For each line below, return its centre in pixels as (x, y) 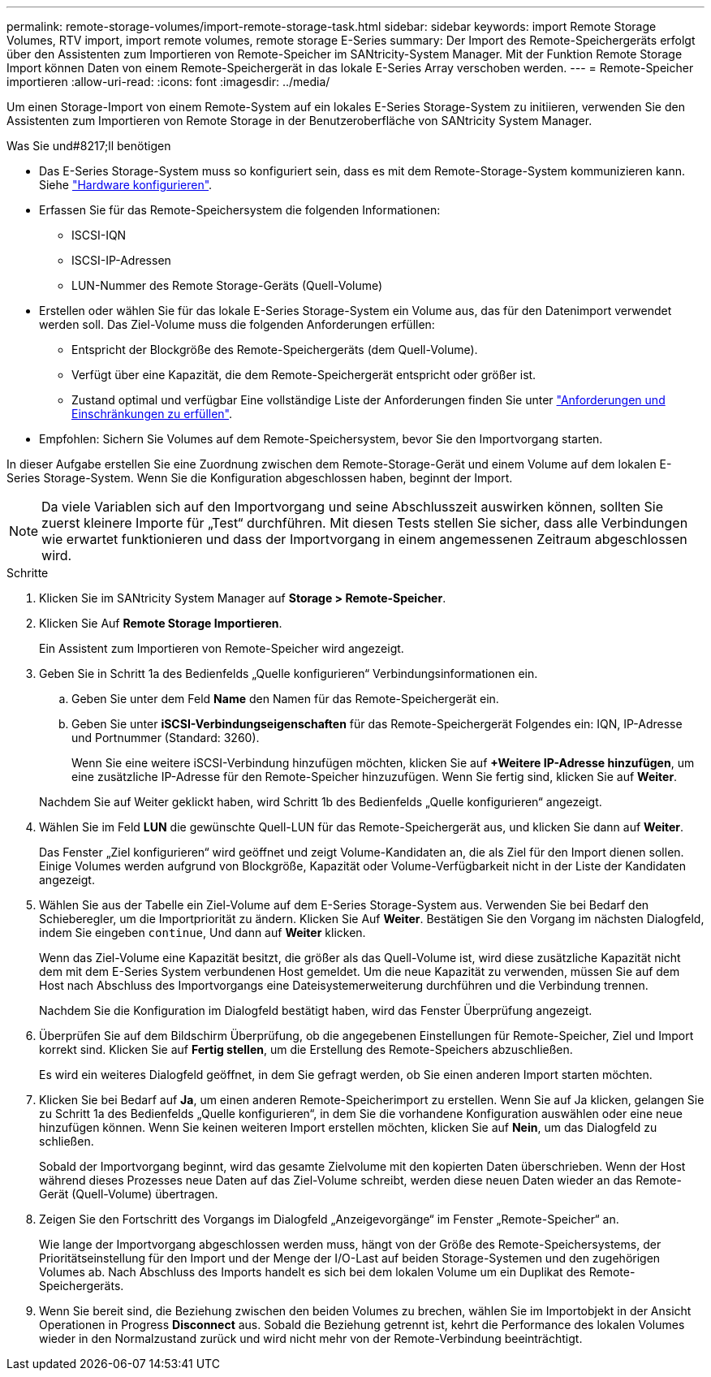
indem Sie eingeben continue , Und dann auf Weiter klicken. (203, 932)
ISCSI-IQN (99, 235)
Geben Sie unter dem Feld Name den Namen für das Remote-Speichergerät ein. (285, 699)
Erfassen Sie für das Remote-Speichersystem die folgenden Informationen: (240, 210)
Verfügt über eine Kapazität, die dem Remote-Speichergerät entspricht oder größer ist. (304, 375)
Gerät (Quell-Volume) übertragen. (129, 1194)
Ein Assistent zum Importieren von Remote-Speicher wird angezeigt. (222, 648)
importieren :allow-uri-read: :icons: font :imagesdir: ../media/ (168, 82)
